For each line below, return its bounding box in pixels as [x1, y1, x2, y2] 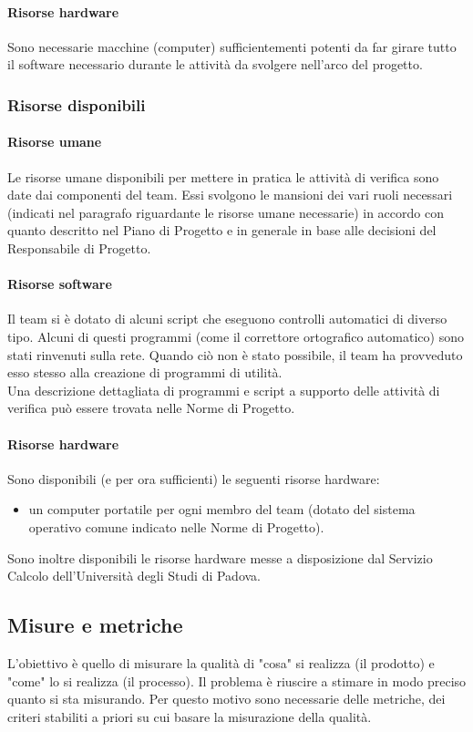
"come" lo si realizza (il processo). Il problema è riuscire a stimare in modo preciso [7, 671, 467, 690]
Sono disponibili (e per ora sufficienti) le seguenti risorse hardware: [7, 469, 380, 488]
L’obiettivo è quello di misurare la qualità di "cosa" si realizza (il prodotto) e [7, 653, 435, 672]
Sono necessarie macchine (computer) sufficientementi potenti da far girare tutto [7, 36, 457, 56]
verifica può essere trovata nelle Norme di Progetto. [7, 398, 295, 418]
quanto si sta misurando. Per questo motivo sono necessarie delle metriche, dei [7, 689, 446, 708]
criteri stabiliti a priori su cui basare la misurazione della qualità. [7, 706, 372, 726]
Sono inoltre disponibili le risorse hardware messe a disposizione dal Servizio [7, 548, 433, 567]
